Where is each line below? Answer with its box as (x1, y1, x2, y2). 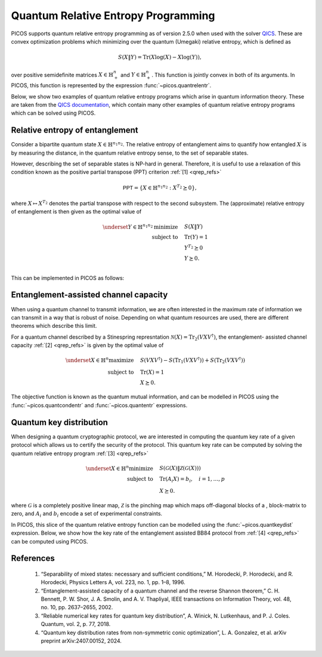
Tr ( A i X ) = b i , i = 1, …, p (159, 475, 225, 484)
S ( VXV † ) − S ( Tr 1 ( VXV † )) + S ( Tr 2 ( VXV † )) (140, 356, 246, 365)
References (11, 553, 55, 564)
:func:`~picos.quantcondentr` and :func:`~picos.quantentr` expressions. (11, 401, 188, 409)
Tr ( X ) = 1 (140, 369, 165, 376)
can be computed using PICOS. (11, 538, 89, 545)
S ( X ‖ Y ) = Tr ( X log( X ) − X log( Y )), (117, 54, 202, 61)
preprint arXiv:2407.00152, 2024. (41, 637, 122, 644)
